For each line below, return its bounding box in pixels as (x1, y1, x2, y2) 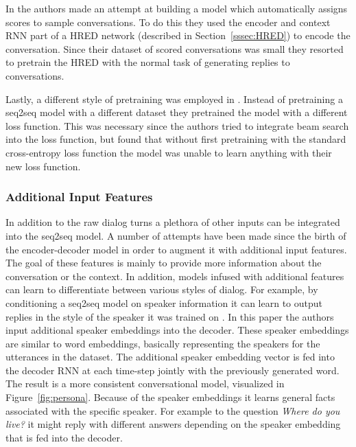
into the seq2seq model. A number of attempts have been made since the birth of (5, 228, 346, 242)
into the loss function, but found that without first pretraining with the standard (5, 132, 346, 146)
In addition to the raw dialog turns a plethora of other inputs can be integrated (5, 215, 340, 229)
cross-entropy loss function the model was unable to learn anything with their (5, 145, 332, 159)
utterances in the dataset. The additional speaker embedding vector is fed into (5, 349, 335, 364)
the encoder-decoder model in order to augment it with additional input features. (5, 242, 347, 256)
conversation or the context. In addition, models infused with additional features (5, 268, 344, 283)
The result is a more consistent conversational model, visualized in (5, 376, 285, 391)
